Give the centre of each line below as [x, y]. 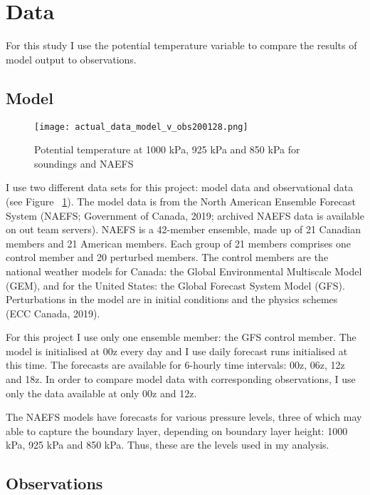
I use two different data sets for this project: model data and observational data [180, 187]
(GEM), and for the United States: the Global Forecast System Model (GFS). [175, 285]
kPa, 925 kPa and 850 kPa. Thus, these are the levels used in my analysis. [168, 445]
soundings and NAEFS [84, 163]
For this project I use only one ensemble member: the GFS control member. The [181, 337]
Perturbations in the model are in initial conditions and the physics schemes [172, 299]
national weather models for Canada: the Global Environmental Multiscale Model [184, 271]
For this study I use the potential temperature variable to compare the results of [181, 45]
